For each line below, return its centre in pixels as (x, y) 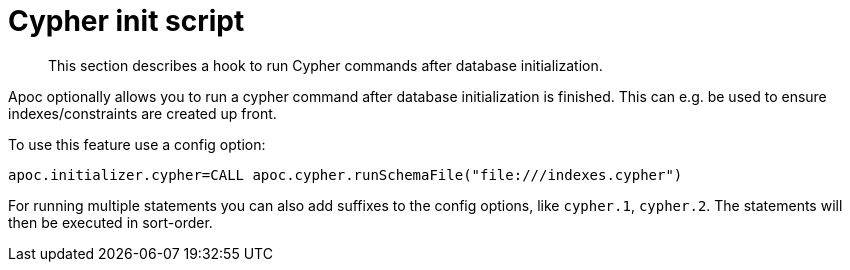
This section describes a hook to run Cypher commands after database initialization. (325, 65)
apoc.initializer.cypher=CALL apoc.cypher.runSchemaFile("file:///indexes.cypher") (345, 174)
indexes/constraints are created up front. (142, 113)
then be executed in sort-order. (110, 222)
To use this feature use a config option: (137, 144)
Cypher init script (126, 21)
